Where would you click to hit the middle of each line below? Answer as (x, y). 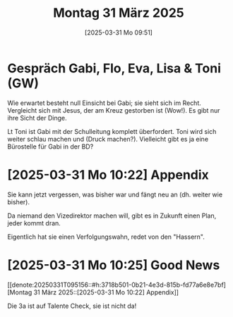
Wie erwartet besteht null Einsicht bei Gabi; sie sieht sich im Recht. (104, 103)
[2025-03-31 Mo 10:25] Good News (114, 265)
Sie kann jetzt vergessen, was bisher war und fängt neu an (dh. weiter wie (115, 194)
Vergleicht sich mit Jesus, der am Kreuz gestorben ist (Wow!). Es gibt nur (114, 110)
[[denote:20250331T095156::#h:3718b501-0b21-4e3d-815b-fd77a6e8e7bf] (116, 285)
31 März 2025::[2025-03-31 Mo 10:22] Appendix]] (106, 292)
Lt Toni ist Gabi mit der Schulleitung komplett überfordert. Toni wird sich (112, 131)
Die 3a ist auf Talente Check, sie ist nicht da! (72, 306)
